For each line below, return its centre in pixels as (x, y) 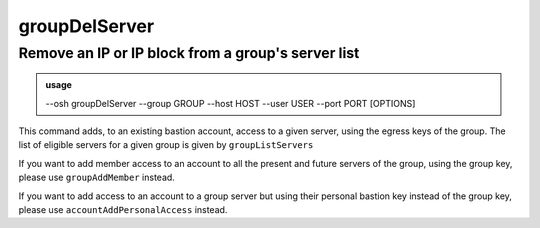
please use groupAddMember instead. (96, 177)
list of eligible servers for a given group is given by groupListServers (166, 145)
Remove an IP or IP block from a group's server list (189, 53)
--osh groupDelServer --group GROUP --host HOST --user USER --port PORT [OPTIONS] (230, 103)
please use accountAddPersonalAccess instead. (123, 209)
